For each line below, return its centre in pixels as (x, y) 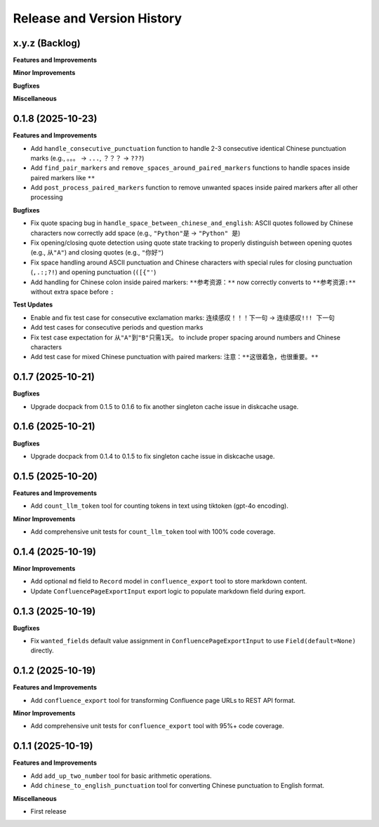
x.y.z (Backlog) (47, 43)
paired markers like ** (63, 177)
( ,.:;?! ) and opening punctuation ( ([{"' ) (93, 272)
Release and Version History (98, 18)
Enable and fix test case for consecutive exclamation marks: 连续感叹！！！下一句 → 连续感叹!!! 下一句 (182, 317)
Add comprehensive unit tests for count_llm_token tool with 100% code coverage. (153, 532)
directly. (42, 651)
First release (48, 811)
